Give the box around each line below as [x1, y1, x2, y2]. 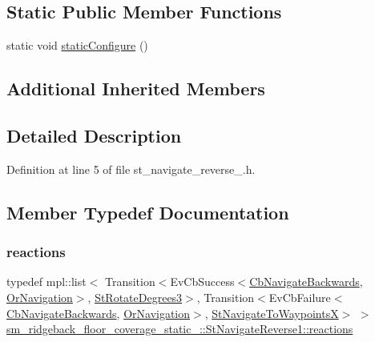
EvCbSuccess [170, 273, 235, 290]
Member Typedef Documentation [6, 199, 289, 224]
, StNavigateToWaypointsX [204, 304, 339, 321]
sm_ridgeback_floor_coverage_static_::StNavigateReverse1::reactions [6, 320, 353, 337]
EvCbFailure [268, 288, 331, 305]
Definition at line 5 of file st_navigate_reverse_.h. [6, 160, 256, 177]
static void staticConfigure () [6, 37, 148, 54]
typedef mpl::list [6, 273, 87, 290]
